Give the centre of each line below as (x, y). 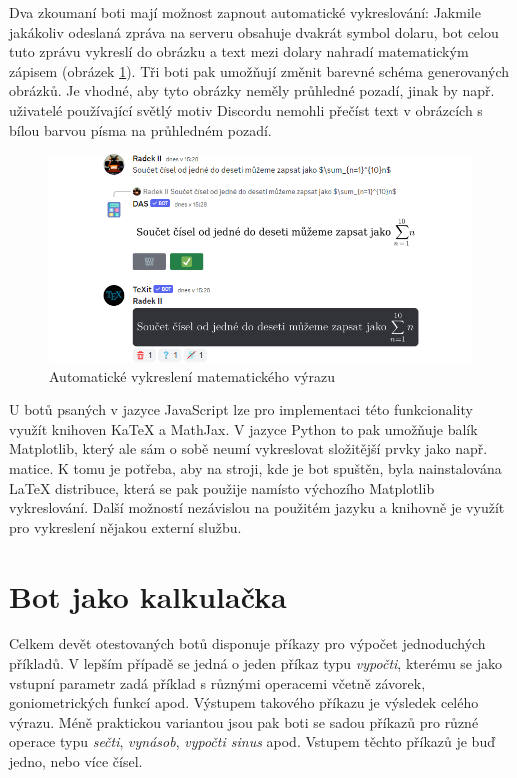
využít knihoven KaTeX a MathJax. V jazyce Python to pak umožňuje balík (243, 428)
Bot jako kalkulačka (148, 595)
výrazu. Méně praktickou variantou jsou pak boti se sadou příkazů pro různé (244, 721)
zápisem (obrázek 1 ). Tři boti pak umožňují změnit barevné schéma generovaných (259, 70)
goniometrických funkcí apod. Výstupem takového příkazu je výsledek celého (244, 702)
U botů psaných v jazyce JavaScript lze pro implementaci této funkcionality (241, 409)
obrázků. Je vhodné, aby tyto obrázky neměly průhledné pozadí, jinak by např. (252, 90)
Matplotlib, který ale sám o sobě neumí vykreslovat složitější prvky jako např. (248, 448)
